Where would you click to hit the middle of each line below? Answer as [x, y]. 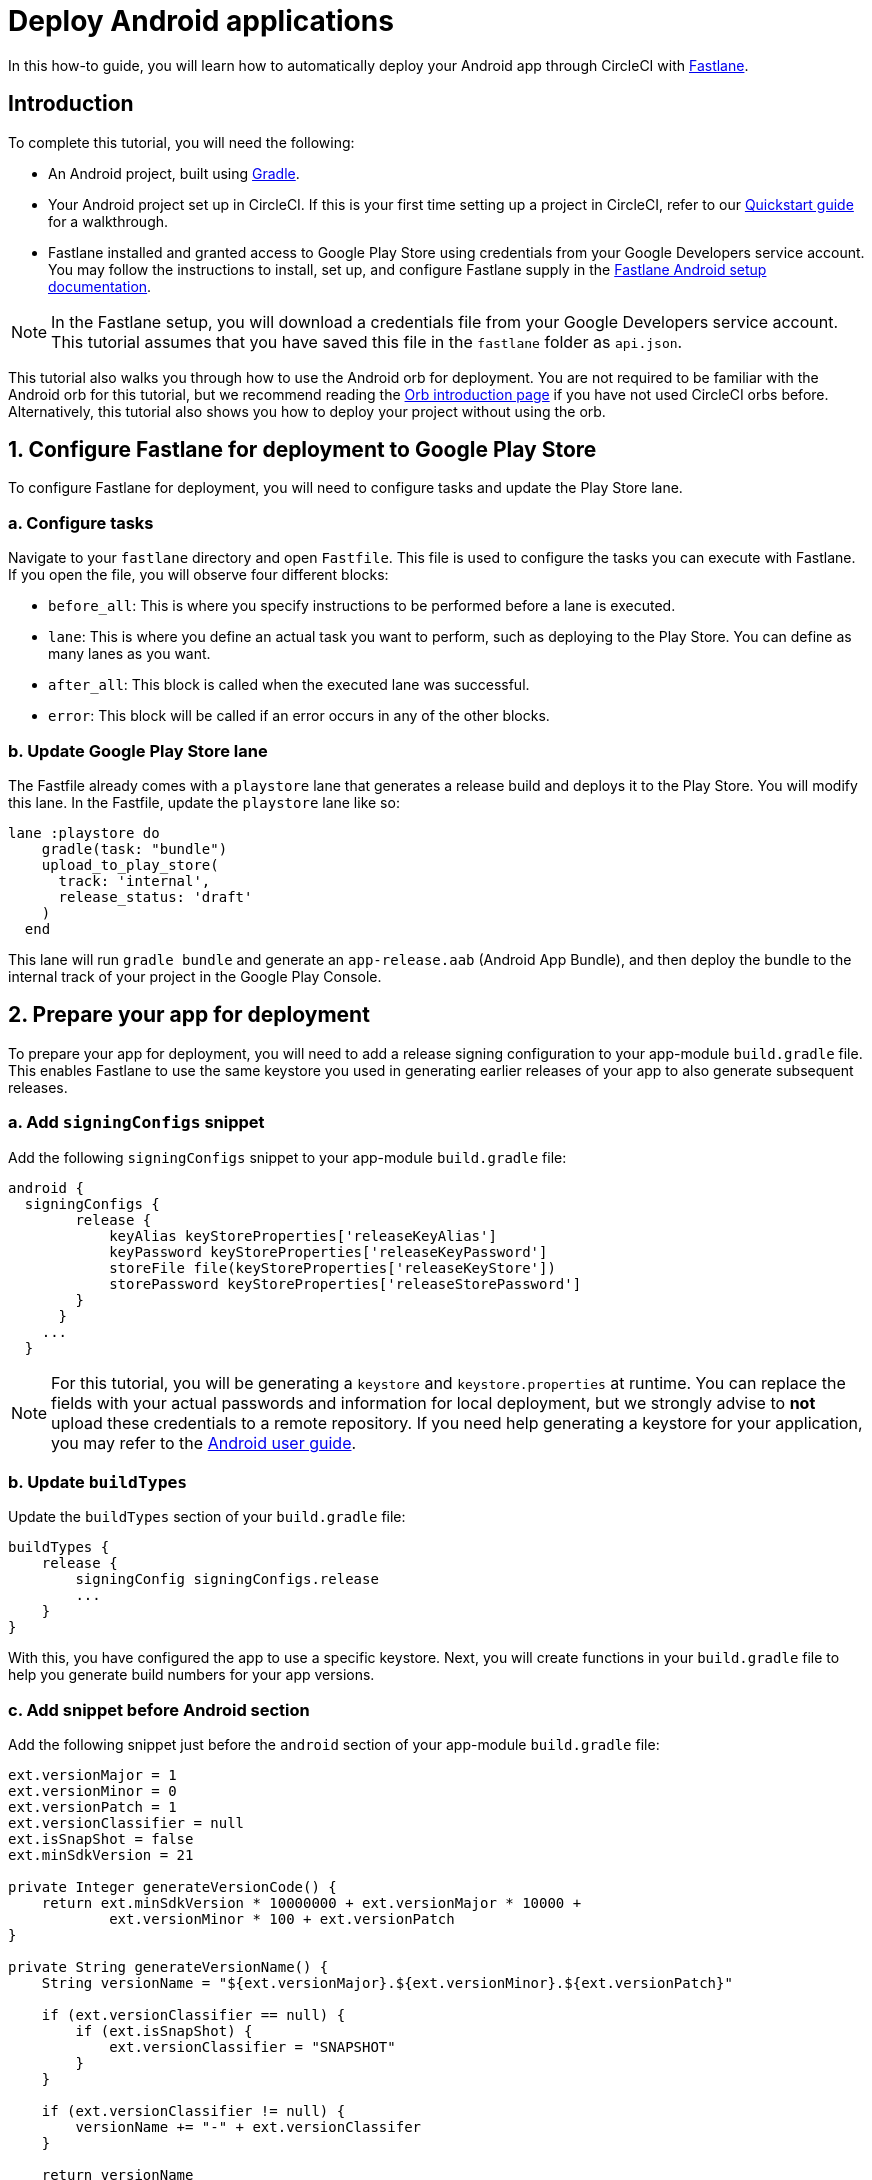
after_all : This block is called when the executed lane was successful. [289, 685]
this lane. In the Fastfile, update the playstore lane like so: [204, 802]
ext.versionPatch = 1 [92, 1807]
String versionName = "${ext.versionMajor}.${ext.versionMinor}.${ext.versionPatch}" [387, 1983]
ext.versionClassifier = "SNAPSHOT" [252, 2047]
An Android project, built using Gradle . [174, 173]
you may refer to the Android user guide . [204, 1442]
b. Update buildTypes [98, 1481]
